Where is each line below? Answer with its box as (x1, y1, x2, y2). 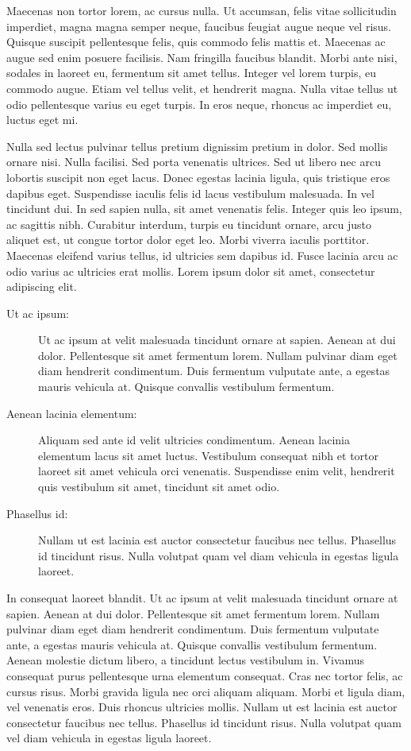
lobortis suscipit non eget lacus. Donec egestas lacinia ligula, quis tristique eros (6, 168, 390, 185)
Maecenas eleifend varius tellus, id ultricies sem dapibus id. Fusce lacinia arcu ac (6, 246, 398, 263)
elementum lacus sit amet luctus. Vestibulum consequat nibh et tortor (38, 447, 379, 463)
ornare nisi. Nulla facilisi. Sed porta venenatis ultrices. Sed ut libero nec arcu (6, 153, 381, 170)
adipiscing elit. (6, 278, 77, 295)
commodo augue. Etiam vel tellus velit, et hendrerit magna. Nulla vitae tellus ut (6, 79, 398, 96)
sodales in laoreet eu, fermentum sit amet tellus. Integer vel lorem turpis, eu (6, 64, 377, 81)
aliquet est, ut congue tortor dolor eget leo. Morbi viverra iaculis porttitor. (6, 231, 370, 248)
